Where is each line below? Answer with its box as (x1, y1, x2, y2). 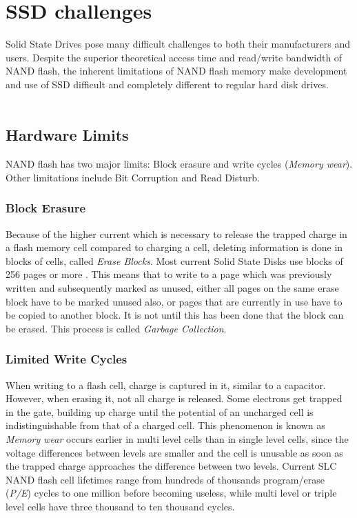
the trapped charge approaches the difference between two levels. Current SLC (6, 459, 337, 473)
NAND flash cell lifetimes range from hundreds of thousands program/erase (6, 472, 325, 486)
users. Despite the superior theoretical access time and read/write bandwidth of (6, 50, 343, 64)
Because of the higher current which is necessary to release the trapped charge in (6, 226, 347, 241)
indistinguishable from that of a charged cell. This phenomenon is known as (6, 418, 325, 432)
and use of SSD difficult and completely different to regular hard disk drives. (6, 77, 329, 91)
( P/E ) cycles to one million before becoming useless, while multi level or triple (6, 486, 337, 500)
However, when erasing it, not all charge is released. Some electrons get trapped (6, 391, 343, 406)
